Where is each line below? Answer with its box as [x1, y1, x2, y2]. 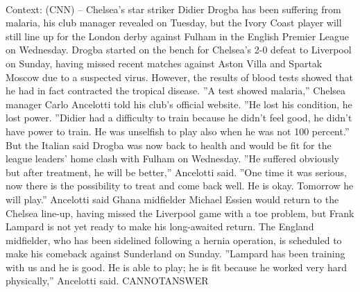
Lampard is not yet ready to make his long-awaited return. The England [6, 219, 314, 234]
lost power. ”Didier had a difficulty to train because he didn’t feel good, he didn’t [6, 110, 352, 125]
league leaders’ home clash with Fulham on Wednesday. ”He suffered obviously [6, 151, 339, 166]
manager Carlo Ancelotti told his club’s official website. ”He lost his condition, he [6, 96, 352, 111]
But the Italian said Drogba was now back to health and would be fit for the [6, 137, 332, 152]
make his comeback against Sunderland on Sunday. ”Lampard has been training [6, 246, 345, 261]
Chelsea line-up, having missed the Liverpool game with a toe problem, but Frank [6, 205, 354, 220]
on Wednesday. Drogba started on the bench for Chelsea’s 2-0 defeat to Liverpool [6, 42, 352, 57]
